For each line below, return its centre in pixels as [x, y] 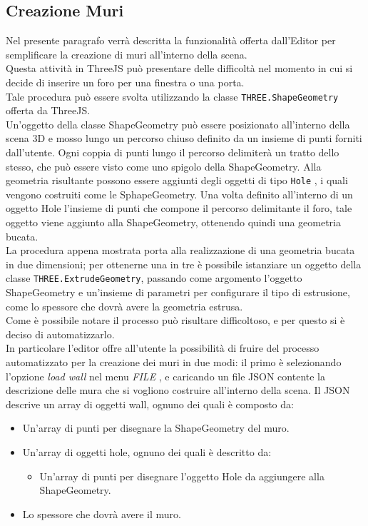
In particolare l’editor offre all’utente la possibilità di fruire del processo [163, 348]
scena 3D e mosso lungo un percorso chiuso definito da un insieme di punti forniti [184, 138]
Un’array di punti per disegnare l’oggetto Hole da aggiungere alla [182, 476]
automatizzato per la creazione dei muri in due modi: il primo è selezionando [174, 362]
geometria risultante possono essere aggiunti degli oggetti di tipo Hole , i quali [177, 180]
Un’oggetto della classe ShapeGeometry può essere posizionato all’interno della [178, 124]
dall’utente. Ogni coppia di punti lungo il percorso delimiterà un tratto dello [173, 152]
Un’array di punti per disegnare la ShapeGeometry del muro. [156, 428]
